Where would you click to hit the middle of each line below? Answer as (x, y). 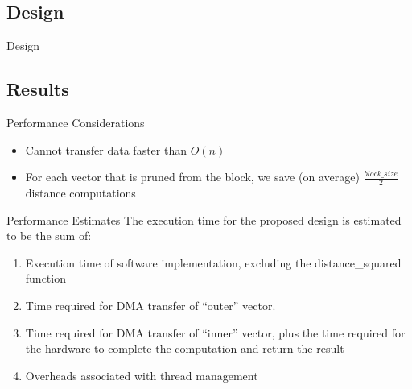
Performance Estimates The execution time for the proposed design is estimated (204, 219)
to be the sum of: (49, 236)
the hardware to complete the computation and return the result (185, 348)
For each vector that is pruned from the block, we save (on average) (192, 177)
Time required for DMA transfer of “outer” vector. (150, 305)
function (45, 278)
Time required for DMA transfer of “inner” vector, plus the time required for (215, 332)
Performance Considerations (76, 122)
